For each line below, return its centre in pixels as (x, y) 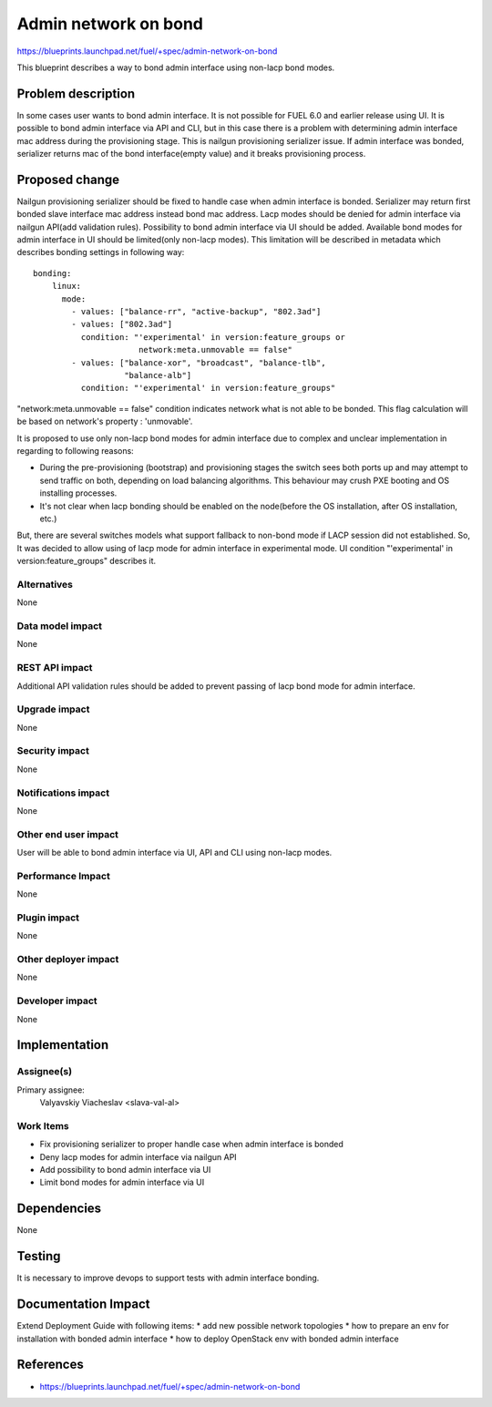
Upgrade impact (53, 709)
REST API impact (55, 668)
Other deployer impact (68, 960)
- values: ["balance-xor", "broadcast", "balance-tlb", (199, 363)
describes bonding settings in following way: (101, 252)
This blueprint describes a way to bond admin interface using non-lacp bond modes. (176, 67)
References (50, 1365)
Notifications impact (63, 793)
